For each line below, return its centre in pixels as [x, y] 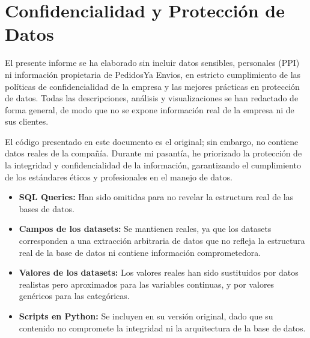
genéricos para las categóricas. [74, 296]
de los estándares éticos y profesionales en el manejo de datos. [119, 176]
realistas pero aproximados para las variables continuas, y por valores [147, 284]
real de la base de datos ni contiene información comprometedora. [140, 252]
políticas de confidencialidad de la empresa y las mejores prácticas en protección [152, 86]
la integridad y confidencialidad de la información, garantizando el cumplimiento [153, 165]
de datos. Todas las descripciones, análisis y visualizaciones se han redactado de [152, 98]
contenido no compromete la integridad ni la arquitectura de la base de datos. [162, 328]
